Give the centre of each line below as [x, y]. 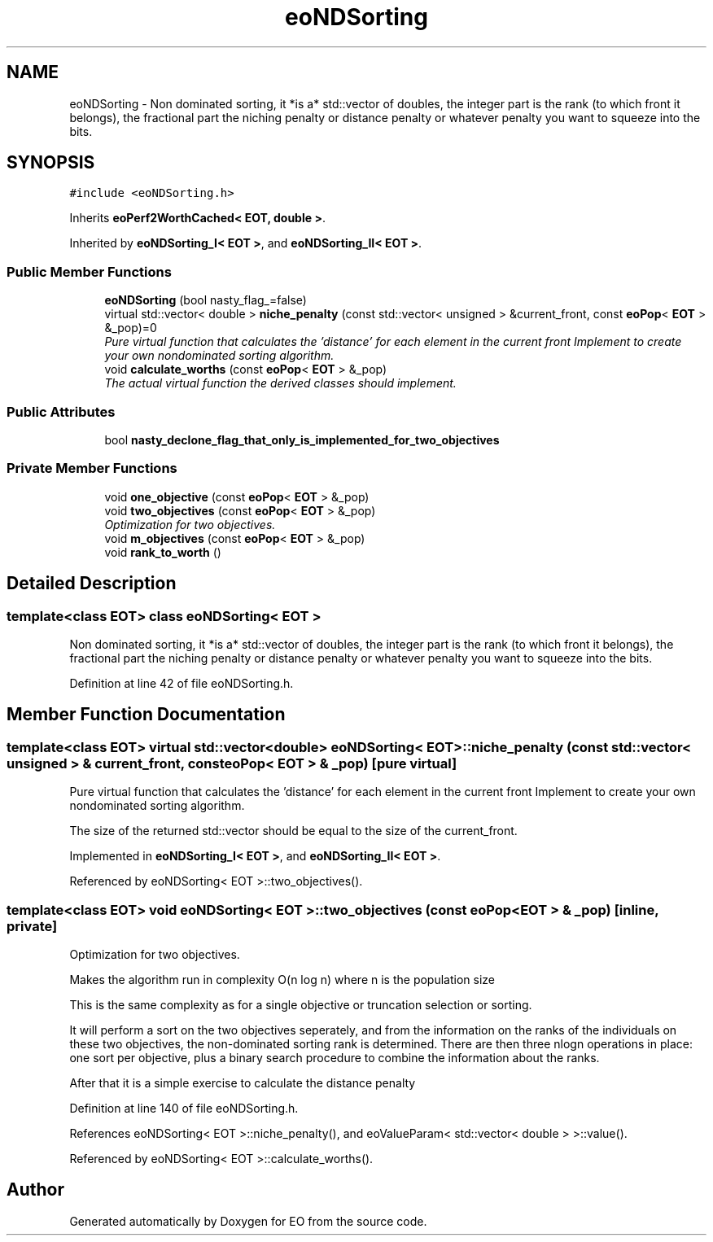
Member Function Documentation [146, 715]
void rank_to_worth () [163, 552]
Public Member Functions [89, 271]
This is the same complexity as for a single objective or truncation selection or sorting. [301, 1004]
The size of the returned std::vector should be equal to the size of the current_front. [293, 831]
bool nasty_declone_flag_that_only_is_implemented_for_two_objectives [302, 440]
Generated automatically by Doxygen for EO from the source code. [248, 1221]
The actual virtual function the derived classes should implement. [280, 383]
